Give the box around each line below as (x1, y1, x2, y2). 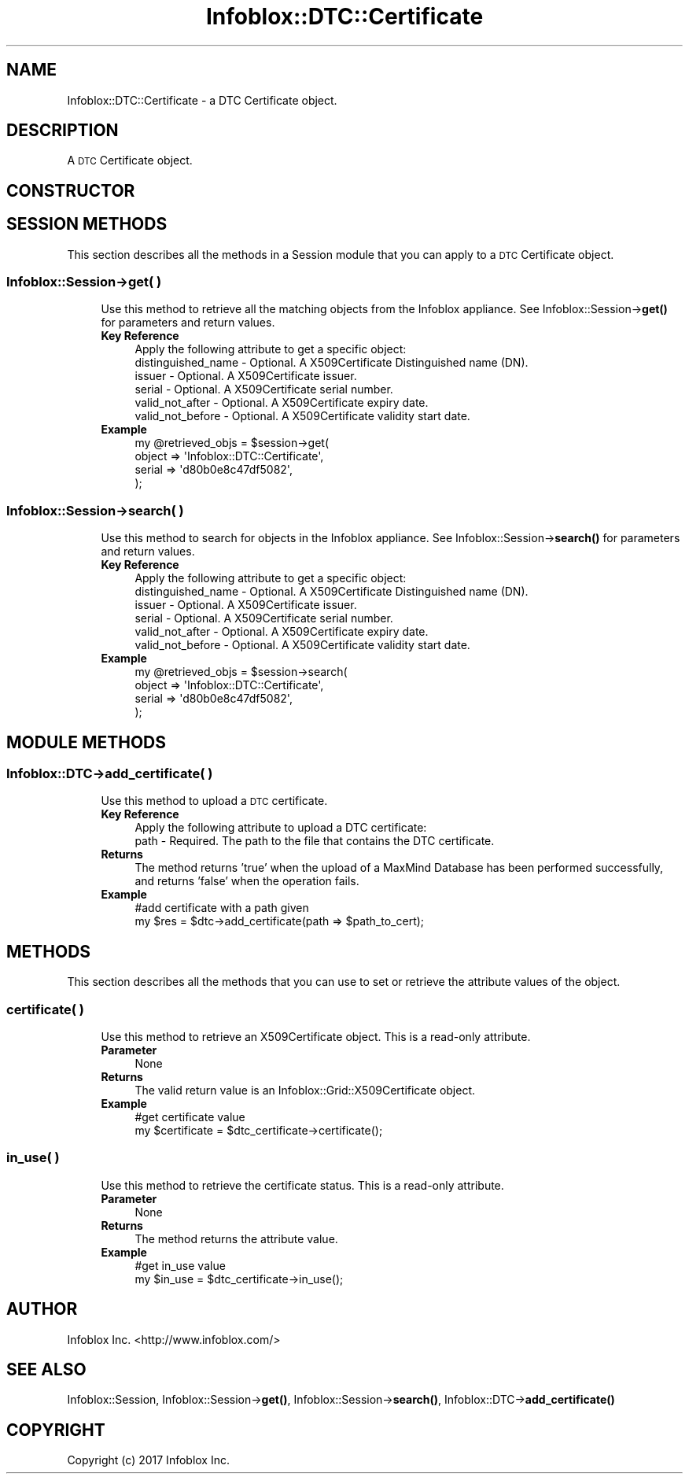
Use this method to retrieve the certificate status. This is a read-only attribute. (101, 1178, 504, 1192)
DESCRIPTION (6, 120, 119, 141)
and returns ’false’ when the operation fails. (134, 874, 359, 888)
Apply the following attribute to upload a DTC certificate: (134, 821, 427, 835)
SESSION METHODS (6, 214, 168, 234)
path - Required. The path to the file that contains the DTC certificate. (134, 834, 495, 848)
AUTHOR (6, 1299, 78, 1319)
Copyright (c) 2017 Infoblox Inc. (67, 1453, 230, 1467)
